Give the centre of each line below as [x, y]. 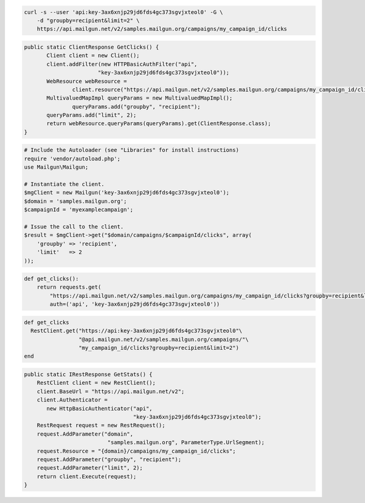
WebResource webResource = [87, 81]
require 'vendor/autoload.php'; [72, 159]
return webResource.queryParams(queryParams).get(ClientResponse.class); [159, 124]
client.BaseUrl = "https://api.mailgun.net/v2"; [111, 391]
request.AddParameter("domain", [85, 434]
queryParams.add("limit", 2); [92, 115]
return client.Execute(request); [87, 476]
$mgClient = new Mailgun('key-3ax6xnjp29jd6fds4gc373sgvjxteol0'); [127, 193]
